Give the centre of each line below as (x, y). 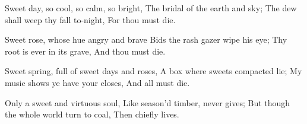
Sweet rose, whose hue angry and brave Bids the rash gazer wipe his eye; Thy (146, 39)
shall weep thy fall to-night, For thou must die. (90, 19)
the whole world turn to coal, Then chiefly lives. (92, 114)
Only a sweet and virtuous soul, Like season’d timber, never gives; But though (148, 102)
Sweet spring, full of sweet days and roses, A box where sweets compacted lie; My (153, 71)
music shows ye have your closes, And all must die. (97, 82)
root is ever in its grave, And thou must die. (85, 51)
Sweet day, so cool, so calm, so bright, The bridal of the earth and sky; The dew (151, 8)
